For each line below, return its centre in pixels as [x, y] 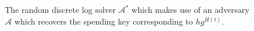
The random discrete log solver [60, 9]
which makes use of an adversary [190, 9]
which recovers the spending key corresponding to [104, 21]
